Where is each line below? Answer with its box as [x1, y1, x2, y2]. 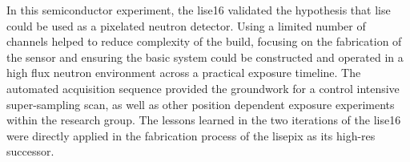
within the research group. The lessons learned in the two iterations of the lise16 [6, 111, 401, 128]
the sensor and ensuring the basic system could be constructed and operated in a [6, 48, 404, 65]
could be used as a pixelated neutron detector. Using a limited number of [6, 17, 366, 34]
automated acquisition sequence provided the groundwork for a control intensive [6, 79, 400, 96]
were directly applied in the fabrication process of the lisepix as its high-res [6, 127, 376, 144]
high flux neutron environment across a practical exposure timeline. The [6, 64, 361, 81]
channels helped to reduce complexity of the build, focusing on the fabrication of [6, 33, 402, 50]
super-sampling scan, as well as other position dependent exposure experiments [6, 95, 395, 112]
